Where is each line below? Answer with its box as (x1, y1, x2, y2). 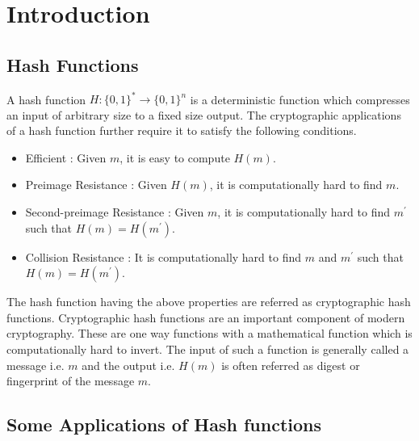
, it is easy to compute (119, 149, 230, 166)
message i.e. (6, 356, 65, 373)
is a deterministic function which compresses (190, 90, 410, 107)
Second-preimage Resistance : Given (25, 204, 204, 220)
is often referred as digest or (221, 356, 360, 373)
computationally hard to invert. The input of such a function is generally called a (6, 341, 409, 358)
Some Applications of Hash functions (6, 412, 322, 437)
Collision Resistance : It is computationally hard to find (25, 248, 302, 265)
